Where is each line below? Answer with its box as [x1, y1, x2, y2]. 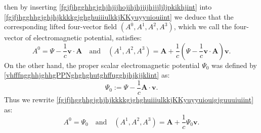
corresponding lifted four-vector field [4, 21, 117, 32]
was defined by [211, 59, 257, 70]
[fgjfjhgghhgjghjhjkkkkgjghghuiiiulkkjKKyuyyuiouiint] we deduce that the [4, 11, 234, 22]
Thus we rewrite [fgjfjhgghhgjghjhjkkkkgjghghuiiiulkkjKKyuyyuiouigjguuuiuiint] [4, 94, 254, 105]
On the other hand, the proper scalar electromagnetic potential [4, 59, 200, 70]
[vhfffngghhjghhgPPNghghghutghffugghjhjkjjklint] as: [4, 70, 170, 80]
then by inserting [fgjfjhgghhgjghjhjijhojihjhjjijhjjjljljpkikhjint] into [4, 2, 212, 12]
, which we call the [173, 21, 232, 32]
